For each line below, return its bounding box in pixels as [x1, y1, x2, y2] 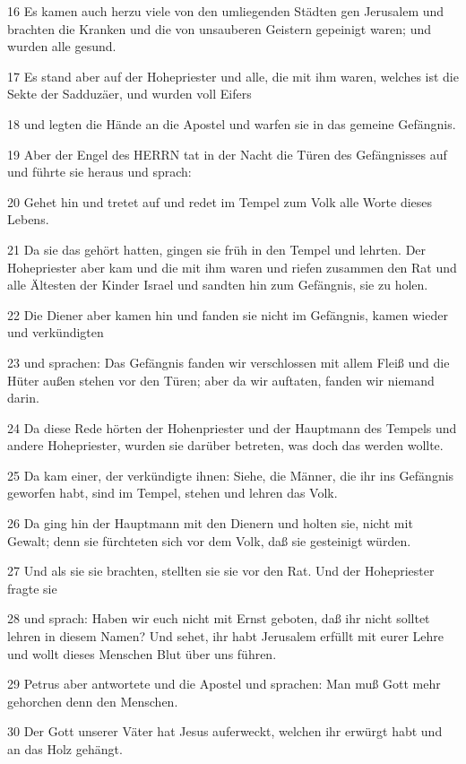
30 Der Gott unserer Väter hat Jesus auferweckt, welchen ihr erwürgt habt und [7, 722, 443, 741]
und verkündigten [7, 323, 104, 342]
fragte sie [7, 578, 57, 597]
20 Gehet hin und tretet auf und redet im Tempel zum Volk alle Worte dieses [7, 192, 433, 211]
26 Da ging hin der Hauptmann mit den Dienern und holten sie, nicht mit [7, 514, 413, 533]
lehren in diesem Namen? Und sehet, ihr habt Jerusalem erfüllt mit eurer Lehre [7, 627, 444, 646]
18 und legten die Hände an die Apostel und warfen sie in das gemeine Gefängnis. [7, 114, 456, 133]
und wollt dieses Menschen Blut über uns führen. [7, 644, 277, 663]
